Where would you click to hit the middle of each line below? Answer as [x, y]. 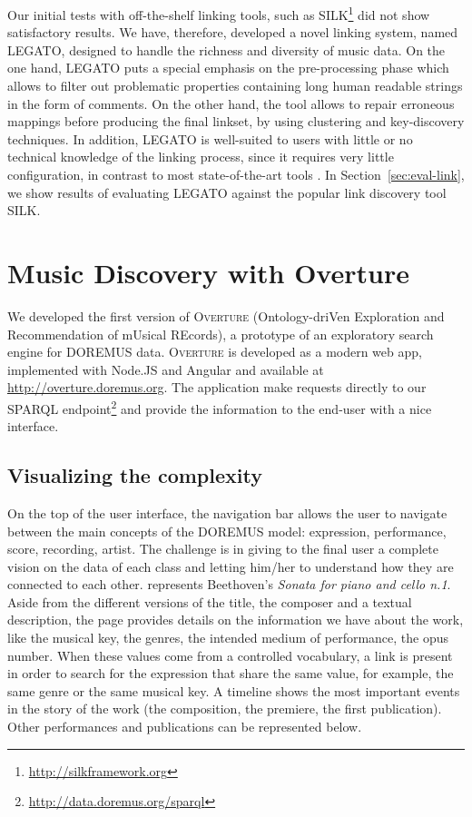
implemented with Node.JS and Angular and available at [166, 369]
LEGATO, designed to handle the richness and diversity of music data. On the [226, 49]
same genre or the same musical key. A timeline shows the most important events [234, 690]
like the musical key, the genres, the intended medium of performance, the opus [228, 638]
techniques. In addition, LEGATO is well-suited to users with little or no [210, 138]
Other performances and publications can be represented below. [185, 727]
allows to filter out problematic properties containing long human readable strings [235, 86]
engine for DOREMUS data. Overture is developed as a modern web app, [215, 352]
